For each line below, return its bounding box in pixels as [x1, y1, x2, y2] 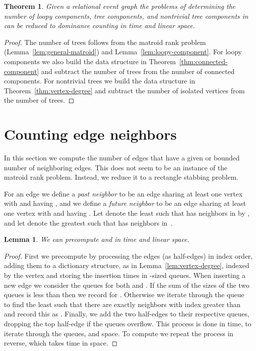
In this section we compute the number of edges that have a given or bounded [4, 153, 240, 163]
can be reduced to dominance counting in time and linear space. [4, 20, 195, 31]
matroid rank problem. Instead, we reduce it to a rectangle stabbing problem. [4, 172, 239, 182]
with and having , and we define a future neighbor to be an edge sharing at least [4, 198, 246, 208]
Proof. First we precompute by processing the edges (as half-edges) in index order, [4, 250, 253, 261]
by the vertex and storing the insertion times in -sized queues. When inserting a [4, 270, 246, 280]
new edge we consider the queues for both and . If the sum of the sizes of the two [4, 279, 250, 290]
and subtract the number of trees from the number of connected [41, 66, 235, 76]
